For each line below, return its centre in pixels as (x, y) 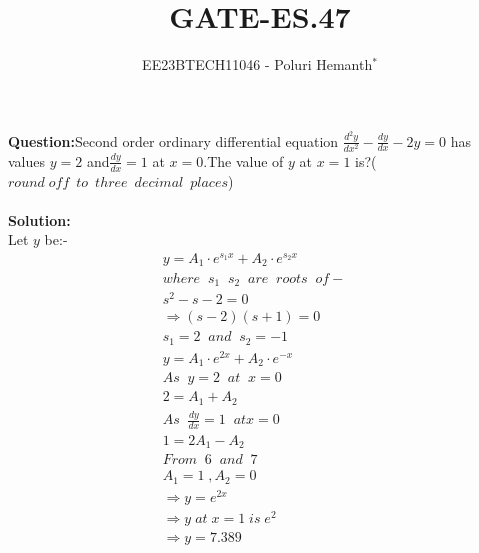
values (27, 160)
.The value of (243, 160)
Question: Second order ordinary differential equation (173, 140)
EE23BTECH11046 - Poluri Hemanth (257, 64)
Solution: (39, 219)
